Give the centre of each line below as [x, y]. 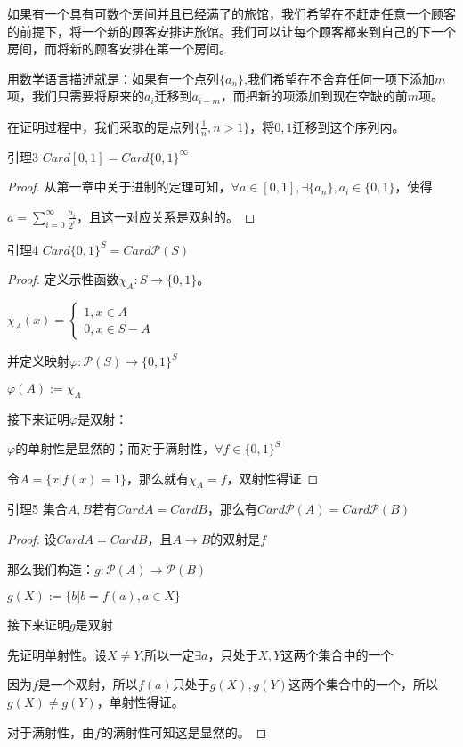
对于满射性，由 [51, 731]
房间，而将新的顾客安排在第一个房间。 [119, 49]
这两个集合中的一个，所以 [363, 684]
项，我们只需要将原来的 [76, 96]
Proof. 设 [32, 539]
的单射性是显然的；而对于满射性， [115, 448]
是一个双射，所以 [88, 684]
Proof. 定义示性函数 [63, 279]
